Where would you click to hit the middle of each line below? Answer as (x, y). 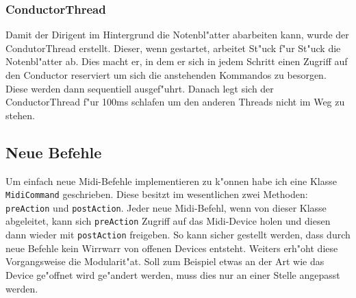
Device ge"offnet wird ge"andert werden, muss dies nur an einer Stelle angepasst (173, 274)
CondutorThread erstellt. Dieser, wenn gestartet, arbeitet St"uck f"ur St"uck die (173, 48)
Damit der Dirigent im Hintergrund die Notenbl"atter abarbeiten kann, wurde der (177, 35)
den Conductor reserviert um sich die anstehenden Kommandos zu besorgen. (166, 75)
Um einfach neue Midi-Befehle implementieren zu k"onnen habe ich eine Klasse (171, 181)
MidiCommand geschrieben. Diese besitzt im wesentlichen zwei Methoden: (157, 194)
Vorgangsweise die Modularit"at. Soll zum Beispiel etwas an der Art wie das (165, 261)
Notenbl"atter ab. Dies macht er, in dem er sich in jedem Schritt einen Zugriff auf (177, 61)
